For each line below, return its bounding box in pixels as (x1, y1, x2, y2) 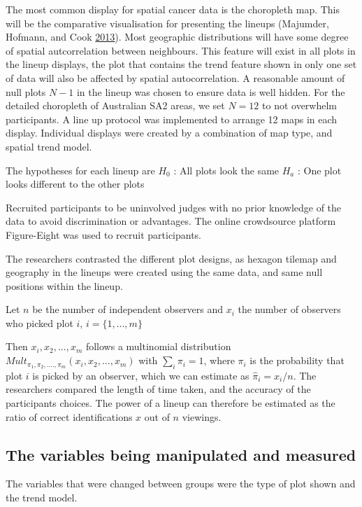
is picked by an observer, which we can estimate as (32, 368, 249, 382)
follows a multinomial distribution (85, 339, 231, 354)
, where (203, 353, 235, 368)
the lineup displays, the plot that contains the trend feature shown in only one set (6, 57, 357, 71)
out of (144, 409, 170, 424)
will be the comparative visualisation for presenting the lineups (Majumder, (6, 15, 329, 30)
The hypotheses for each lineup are (6, 162, 155, 177)
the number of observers (238, 302, 341, 317)
